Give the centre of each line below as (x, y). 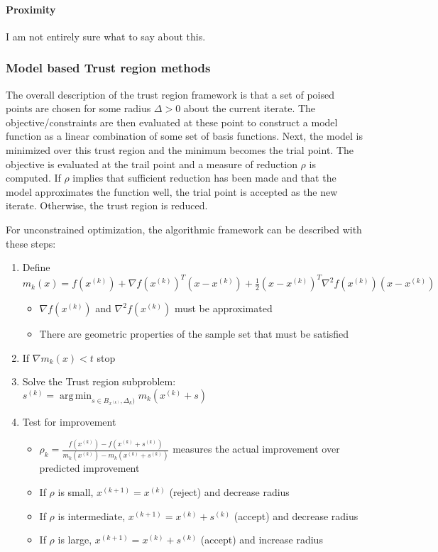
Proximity (31, 9)
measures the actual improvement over (256, 449)
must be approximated (223, 308)
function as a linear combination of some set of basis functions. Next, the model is (185, 136)
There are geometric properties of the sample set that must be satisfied (194, 334)
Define (36, 267)
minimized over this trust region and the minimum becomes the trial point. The (180, 149)
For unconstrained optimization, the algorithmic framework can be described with (184, 229)
